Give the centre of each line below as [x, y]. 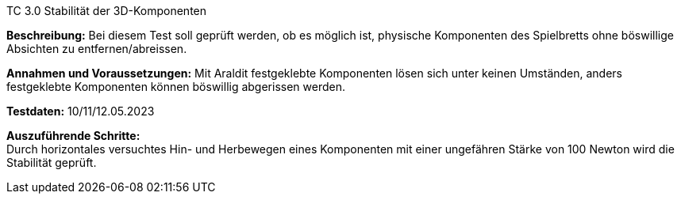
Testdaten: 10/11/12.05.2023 [81, 111]
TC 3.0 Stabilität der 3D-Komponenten [107, 11]
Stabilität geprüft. [52, 162]
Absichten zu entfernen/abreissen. [97, 49]
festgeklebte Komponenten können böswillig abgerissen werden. [176, 87]
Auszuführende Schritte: [73, 136]
